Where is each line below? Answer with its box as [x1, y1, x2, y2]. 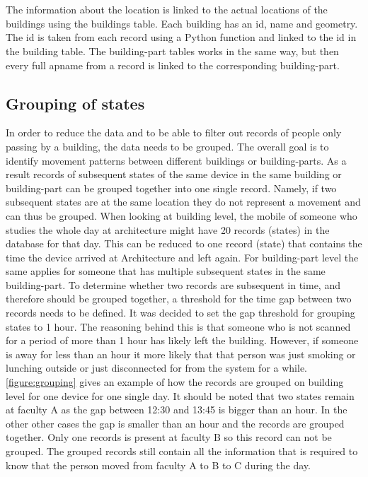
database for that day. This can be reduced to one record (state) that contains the [6, 236, 362, 251]
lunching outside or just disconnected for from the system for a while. [6, 360, 307, 375]
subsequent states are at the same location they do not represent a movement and [6, 194, 361, 209]
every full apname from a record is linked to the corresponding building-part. [6, 57, 340, 72]
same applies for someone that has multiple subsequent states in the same [6, 264, 326, 278]
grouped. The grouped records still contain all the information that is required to [6, 444, 358, 459]
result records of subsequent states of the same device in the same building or [6, 167, 342, 182]
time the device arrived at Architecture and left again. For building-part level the [6, 249, 359, 264]
